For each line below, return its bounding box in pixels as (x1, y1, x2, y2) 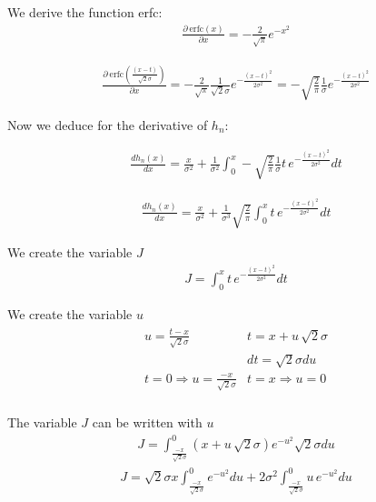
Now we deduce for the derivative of (7, 115, 208, 134)
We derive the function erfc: (7, 3, 163, 21)
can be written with (92, 413, 203, 432)
